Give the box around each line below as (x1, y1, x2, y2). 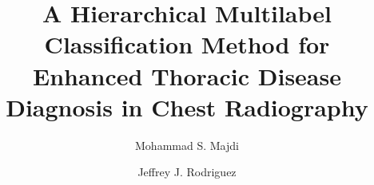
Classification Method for (44, 28, 330, 61)
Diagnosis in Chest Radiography (6, 90, 368, 123)
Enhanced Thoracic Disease (33, 59, 341, 92)
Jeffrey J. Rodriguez (137, 163, 237, 180)
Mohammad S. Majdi (135, 136, 239, 153)
